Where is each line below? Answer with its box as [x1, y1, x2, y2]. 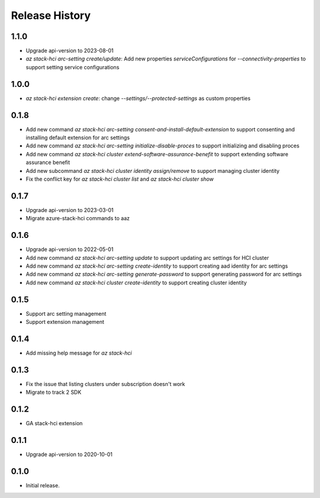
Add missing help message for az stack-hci [25, 349, 132, 356]
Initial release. [25, 481, 60, 489]
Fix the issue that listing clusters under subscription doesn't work [25, 380, 185, 387]
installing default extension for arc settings [25, 134, 130, 142]
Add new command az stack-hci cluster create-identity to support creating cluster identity [25, 279, 247, 286]
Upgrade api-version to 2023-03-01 [25, 206, 114, 213]
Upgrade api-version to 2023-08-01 [25, 47, 114, 54]
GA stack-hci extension [25, 420, 83, 427]
